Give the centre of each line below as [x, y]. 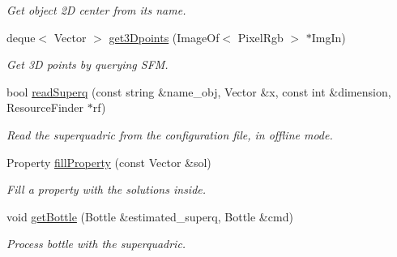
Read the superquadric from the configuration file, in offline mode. [170, 134]
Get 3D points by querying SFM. [88, 64]
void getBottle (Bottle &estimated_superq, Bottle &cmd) [150, 216]
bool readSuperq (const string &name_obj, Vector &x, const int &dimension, [199, 91]
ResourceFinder [45, 107]
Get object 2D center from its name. [96, 10]
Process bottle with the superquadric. [96, 244]
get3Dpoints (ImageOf [164, 37]
